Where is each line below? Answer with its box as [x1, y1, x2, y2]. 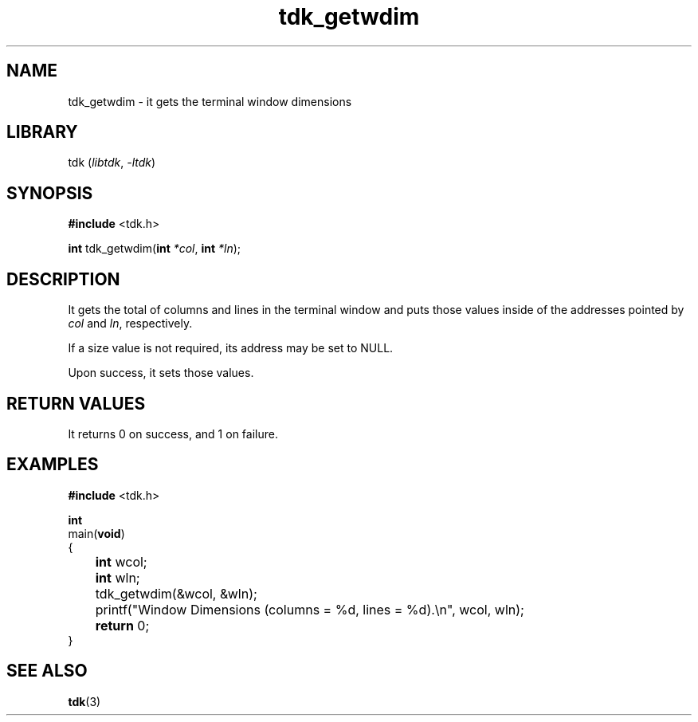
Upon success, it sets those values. [68, 366, 254, 380]
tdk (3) [68, 694, 101, 708]
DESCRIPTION [6, 269, 120, 289]
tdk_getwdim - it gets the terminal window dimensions [68, 94, 352, 108]
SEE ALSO [6, 661, 88, 681]
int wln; [95, 569, 140, 586]
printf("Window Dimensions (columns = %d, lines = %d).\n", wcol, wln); [95, 601, 524, 618]
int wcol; [95, 553, 147, 570]
